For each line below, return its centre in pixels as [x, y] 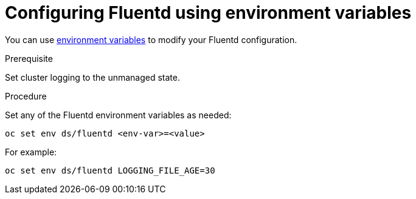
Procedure [26, 96]
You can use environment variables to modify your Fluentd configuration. [151, 39]
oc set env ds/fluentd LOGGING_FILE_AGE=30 [110, 170]
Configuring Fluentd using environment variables [208, 13]
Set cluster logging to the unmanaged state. [93, 77]
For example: [31, 152]
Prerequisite [29, 58]
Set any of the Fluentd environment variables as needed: [118, 115]
